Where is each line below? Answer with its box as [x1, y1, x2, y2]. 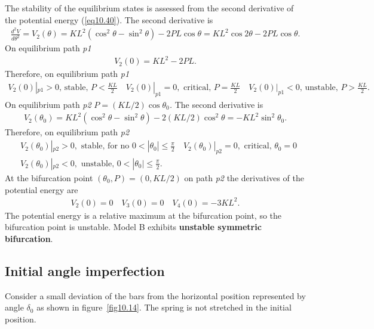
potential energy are [5, 183, 78, 195]
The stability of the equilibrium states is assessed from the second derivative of [5, 2, 294, 14]
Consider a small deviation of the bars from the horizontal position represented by [5, 289, 306, 302]
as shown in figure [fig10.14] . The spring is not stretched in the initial [36, 301, 292, 314]
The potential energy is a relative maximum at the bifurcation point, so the [5, 209, 282, 221]
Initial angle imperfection [5, 261, 165, 280]
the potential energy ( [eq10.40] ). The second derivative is [5, 13, 213, 26]
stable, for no [81, 142, 130, 151]
